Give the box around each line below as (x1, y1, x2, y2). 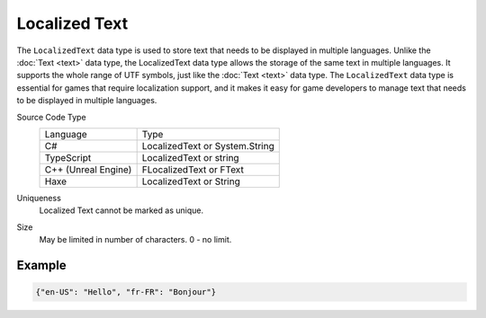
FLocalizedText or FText (141, 163, 245, 175)
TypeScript (44, 151, 92, 163)
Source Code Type (16, 111, 86, 122)
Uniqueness (16, 192, 62, 203)
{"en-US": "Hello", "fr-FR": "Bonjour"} (35, 287, 216, 297)
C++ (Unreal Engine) (44, 163, 132, 175)
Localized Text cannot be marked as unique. (39, 205, 204, 216)
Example (16, 257, 67, 273)
